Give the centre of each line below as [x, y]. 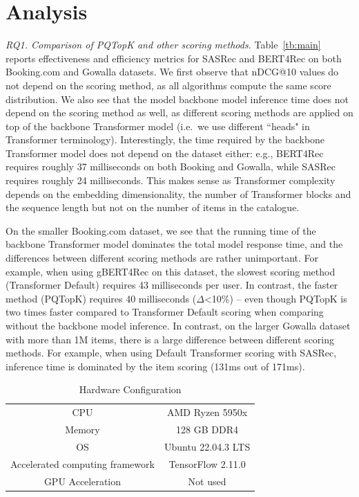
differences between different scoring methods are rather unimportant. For [162, 258]
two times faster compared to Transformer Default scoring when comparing [165, 312]
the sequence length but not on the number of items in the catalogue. [153, 207]
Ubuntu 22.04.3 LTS [207, 446]
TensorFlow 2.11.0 [207, 463]
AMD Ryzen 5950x [207, 412]
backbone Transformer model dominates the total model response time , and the [174, 244]
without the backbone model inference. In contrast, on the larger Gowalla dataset [178, 325]
